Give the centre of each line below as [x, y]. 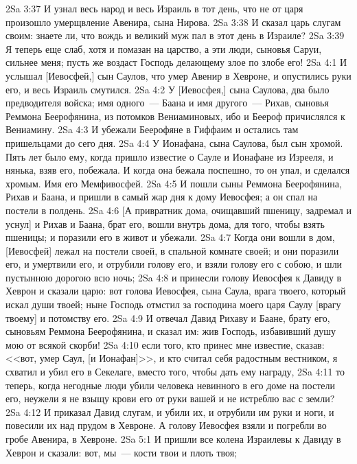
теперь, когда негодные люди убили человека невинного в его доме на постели [170, 385]
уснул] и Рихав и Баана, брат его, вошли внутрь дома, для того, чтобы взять [165, 223]
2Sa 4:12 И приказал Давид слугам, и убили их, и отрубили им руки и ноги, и [170, 411]
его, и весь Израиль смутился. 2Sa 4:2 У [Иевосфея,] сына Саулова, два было [168, 89]
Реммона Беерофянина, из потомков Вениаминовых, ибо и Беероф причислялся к [175, 116]
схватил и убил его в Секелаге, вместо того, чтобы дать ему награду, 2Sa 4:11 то [175, 372]
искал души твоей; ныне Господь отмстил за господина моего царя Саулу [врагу [173, 304]
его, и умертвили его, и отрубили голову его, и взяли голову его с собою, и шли [174, 264]
